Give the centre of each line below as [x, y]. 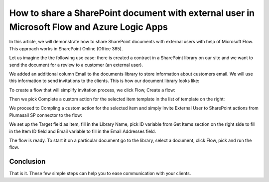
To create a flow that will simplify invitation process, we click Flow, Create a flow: [92, 90]
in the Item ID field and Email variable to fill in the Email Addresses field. [83, 131]
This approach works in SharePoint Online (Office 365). [66, 48]
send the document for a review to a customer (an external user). [76, 65]
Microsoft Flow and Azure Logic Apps [88, 27]
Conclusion [27, 162]
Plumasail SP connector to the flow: [46, 115]
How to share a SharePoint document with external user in [132, 13]
